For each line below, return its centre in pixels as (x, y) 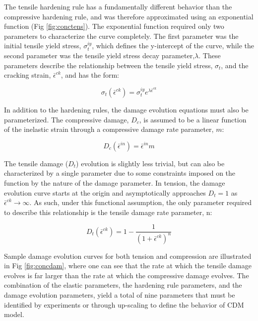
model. (14, 314)
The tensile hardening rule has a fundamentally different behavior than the (118, 6)
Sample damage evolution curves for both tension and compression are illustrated (128, 256)
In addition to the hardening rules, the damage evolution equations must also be (126, 109)
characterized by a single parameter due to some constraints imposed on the (120, 173)
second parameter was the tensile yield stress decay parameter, (99, 55)
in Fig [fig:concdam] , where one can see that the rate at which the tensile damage (128, 266)
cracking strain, (28, 75)
